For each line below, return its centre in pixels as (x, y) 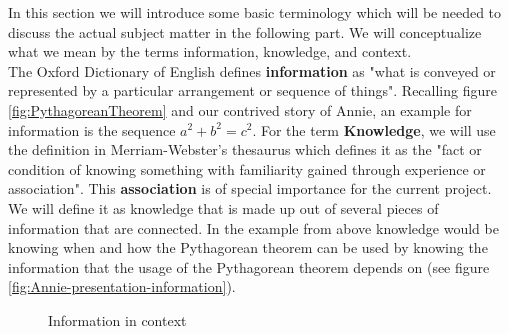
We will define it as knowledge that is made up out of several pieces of (223, 207)
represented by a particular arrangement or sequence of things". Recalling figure (252, 90)
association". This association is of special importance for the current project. (250, 188)
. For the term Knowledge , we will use (374, 129)
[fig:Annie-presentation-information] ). (122, 286)
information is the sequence (92, 129)
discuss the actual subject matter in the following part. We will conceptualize (245, 31)
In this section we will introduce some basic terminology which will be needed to (255, 12)
